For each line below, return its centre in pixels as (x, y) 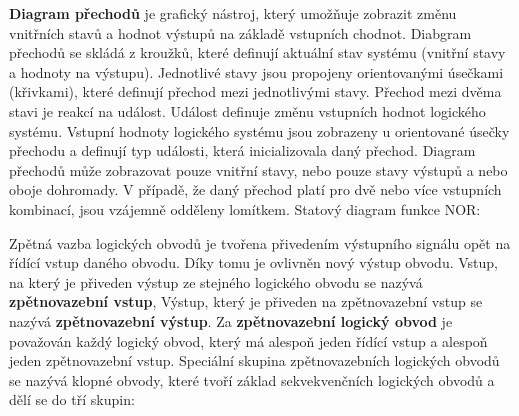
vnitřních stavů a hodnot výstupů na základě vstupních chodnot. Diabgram (240, 32)
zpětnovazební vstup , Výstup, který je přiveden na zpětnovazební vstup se (246, 301)
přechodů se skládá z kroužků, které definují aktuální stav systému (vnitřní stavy (257, 52)
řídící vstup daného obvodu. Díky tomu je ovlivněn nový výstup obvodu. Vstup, (254, 262)
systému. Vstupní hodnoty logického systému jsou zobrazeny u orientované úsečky (259, 130)
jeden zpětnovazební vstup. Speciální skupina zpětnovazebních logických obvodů (254, 360)
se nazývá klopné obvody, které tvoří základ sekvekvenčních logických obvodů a (252, 379)
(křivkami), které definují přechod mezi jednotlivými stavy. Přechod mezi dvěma (255, 91)
